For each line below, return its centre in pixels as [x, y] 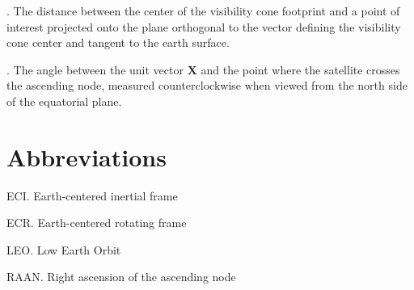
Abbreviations [87, 156]
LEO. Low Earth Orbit [64, 249]
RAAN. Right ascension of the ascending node [121, 277]
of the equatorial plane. [64, 101]
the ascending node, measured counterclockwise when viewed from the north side [207, 85]
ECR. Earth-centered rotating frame [97, 223]
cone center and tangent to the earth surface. [118, 42]
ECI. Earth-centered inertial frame [92, 195]
